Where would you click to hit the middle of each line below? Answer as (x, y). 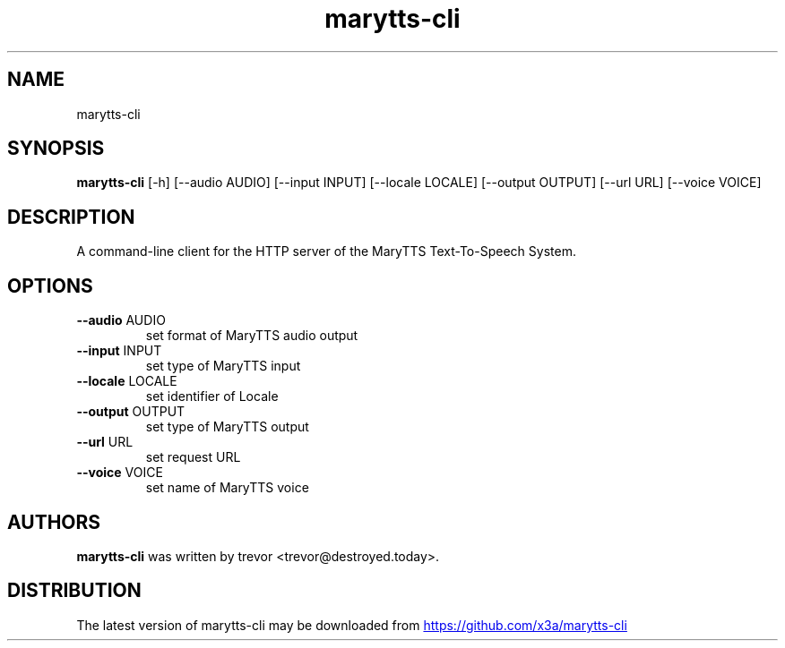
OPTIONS (50, 286)
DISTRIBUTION (74, 591)
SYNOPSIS (56, 149)
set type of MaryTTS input (223, 366)
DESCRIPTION (71, 217)
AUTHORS (54, 522)
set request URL (193, 457)
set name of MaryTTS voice (227, 488)
